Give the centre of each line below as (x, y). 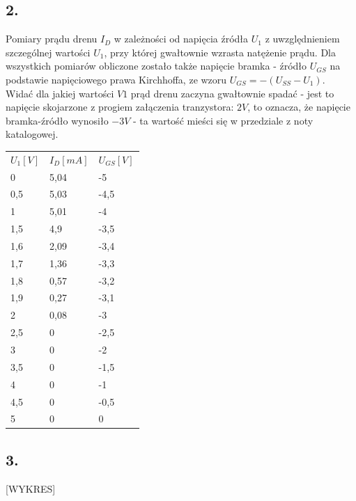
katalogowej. (32, 134)
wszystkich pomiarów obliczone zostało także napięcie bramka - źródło (156, 66)
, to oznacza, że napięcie (299, 107)
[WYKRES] (31, 488)
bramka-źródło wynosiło (57, 120)
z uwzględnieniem (302, 39)
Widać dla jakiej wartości (60, 93)
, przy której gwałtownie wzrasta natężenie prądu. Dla (220, 52)
